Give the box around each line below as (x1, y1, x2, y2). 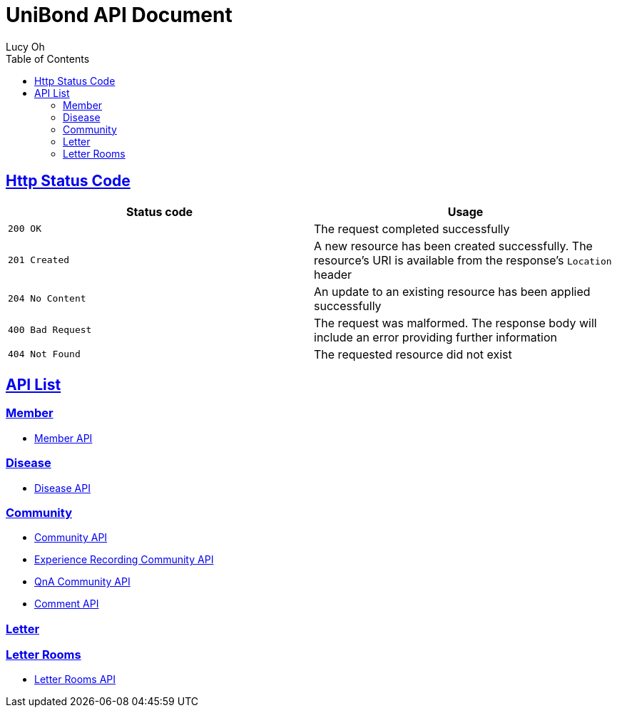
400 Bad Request (8, 324, 92, 336)
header (314, 267, 352, 282)
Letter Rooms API (34, 673, 116, 686)
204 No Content (8, 293, 86, 304)
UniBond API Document (6, 3, 233, 27)
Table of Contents (6, 52, 90, 65)
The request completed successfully (314, 221, 510, 236)
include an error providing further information (314, 329, 557, 344)
